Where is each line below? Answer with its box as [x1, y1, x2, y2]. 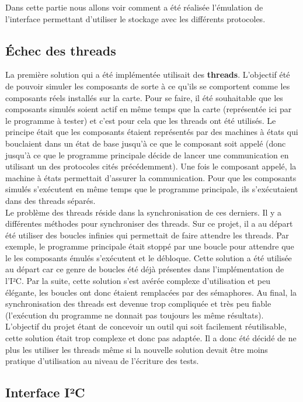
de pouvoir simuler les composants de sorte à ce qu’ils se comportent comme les [5, 79, 290, 92]
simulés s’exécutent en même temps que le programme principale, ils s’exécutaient [5, 183, 298, 195]
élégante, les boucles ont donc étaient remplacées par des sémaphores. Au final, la [5, 286, 297, 298]
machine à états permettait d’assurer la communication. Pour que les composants [5, 171, 297, 183]
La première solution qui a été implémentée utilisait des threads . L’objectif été [5, 68, 290, 81]
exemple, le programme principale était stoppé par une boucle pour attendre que [5, 240, 294, 252]
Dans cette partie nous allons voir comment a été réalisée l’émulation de [5, 1, 263, 13]
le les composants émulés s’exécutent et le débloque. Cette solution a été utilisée [5, 251, 292, 264]
